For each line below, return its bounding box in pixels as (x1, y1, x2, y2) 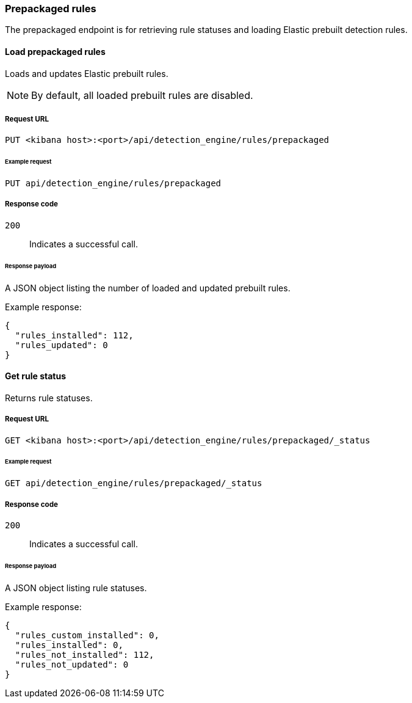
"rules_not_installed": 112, (15, 649, 154, 660)
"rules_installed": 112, (15, 330, 134, 340)
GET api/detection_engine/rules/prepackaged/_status (5, 478, 262, 489)
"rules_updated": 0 (15, 340, 108, 350)
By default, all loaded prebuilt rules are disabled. (31, 89, 253, 101)
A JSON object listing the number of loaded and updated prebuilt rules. (5, 282, 291, 293)
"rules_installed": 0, (15, 639, 123, 650)
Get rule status (5, 371, 67, 382)
